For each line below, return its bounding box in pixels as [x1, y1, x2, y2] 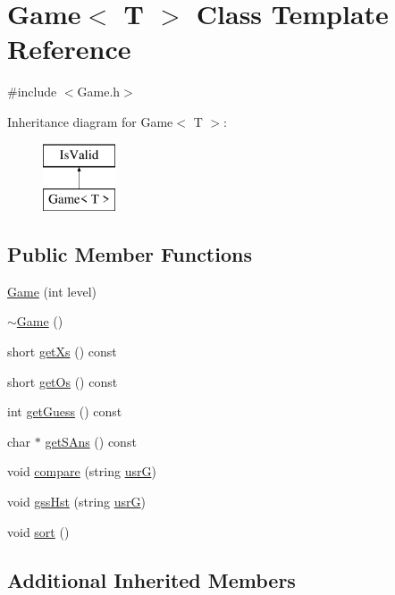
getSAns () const [45, 432, 137, 450]
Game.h [77, 82, 121, 101]
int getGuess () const [7, 402, 122, 421]
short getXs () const [7, 342, 117, 361]
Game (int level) [7, 281, 97, 300]
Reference [7, 30, 131, 67]
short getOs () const [7, 372, 118, 390]
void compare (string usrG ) [7, 462, 156, 481]
